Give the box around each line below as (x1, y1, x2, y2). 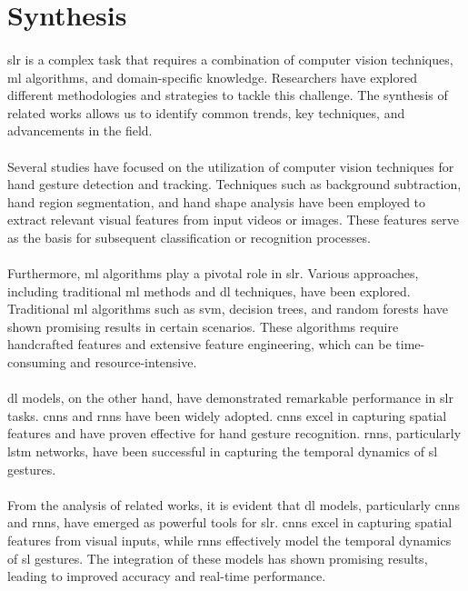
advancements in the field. (7, 121, 153, 140)
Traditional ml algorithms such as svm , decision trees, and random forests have (7, 299, 449, 318)
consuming (7, 353, 66, 372)
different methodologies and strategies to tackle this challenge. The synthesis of (7, 85, 448, 105)
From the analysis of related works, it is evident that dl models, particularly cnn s (7, 495, 460, 514)
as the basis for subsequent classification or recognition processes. (7, 227, 371, 246)
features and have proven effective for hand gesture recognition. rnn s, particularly (7, 424, 462, 443)
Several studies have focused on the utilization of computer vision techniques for (7, 156, 454, 175)
